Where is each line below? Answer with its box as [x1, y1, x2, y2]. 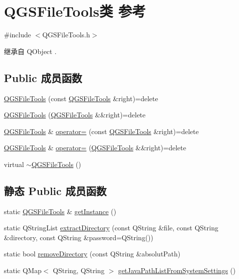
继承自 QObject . [4, 46, 57, 56]
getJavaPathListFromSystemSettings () [118, 265, 236, 276]
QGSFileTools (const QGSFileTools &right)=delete [4, 93, 158, 103]
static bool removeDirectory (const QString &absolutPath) [4, 249, 181, 259]
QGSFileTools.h [42, 29, 90, 40]
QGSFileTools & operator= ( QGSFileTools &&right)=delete [4, 142, 186, 153]
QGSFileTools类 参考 [4, 1, 146, 21]
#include [4, 29, 31, 40]
